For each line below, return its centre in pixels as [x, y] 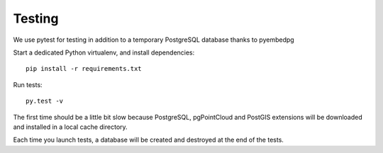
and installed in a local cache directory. [70, 127]
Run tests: [28, 84]
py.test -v [45, 101]
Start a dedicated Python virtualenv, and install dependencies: [104, 52]
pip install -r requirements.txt [84, 69]
